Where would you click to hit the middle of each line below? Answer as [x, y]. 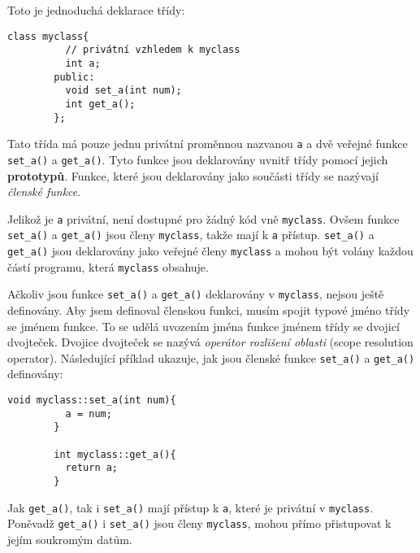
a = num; [89, 414]
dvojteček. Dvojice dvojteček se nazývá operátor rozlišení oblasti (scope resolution [210, 342]
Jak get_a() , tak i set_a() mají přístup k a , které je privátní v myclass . [191, 507]
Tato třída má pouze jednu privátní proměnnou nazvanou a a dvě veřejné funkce [208, 144]
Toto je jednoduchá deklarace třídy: [96, 10]
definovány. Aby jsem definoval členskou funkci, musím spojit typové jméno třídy [209, 309]
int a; [83, 63]
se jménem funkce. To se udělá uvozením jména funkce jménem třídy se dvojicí [204, 326]
